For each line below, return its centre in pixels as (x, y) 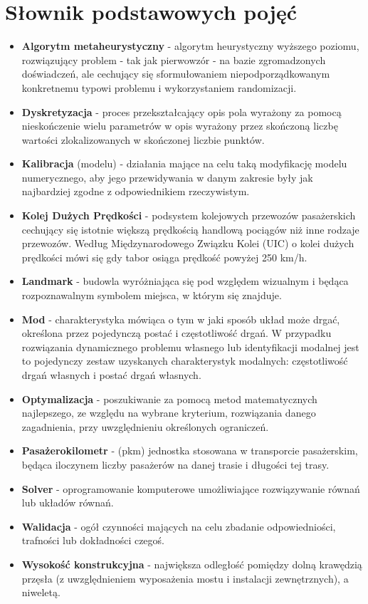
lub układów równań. (68, 503)
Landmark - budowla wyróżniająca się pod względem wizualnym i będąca (185, 281)
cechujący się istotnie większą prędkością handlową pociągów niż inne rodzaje (190, 229)
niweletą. (41, 592)
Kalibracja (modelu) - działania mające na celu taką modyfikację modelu (184, 163)
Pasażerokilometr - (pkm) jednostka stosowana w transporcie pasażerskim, (190, 451)
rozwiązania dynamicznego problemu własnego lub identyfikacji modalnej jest (190, 347)
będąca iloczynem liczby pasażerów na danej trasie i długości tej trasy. (175, 464)
